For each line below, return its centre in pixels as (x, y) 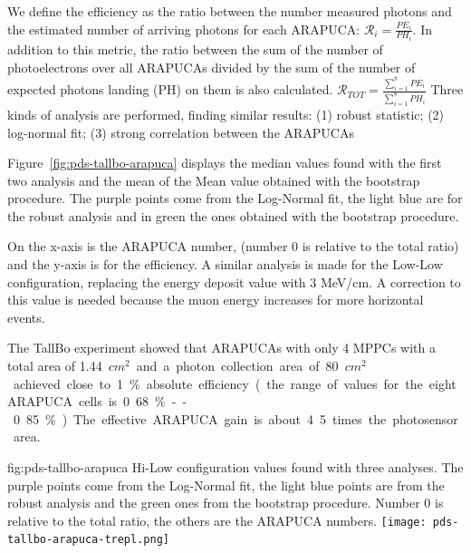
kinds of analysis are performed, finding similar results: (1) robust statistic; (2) (226, 114)
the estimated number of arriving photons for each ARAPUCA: (184, 29)
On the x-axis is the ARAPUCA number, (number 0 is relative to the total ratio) (233, 246)
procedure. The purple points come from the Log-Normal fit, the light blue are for (235, 198)
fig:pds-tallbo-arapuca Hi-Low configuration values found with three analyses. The (235, 467)
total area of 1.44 (55, 366)
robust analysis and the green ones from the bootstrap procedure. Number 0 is (226, 503)
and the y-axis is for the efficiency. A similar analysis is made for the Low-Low (225, 264)
